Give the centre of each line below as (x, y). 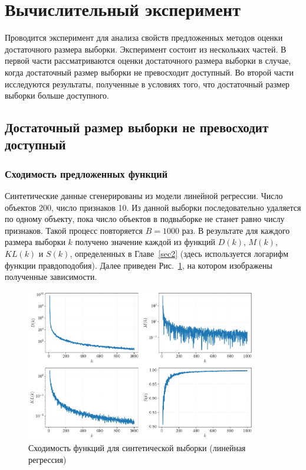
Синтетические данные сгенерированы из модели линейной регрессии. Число (144, 196)
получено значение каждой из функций (145, 242)
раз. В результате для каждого (236, 230)
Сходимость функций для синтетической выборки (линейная (137, 448)
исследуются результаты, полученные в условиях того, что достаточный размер (147, 84)
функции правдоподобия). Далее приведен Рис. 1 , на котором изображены (139, 265)
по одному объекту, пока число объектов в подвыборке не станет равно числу (145, 219)
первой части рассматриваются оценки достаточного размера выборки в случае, (148, 61)
